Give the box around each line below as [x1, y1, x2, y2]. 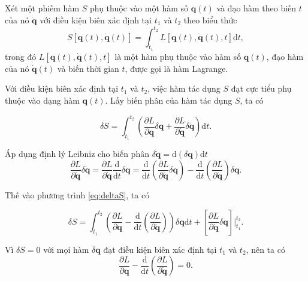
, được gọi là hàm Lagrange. [125, 62, 228, 74]
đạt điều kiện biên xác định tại [103, 243, 217, 255]
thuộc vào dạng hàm [5, 94, 80, 107]
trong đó [5, 50, 37, 62]
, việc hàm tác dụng [147, 82, 221, 95]
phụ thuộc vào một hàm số [89, 2, 189, 14]
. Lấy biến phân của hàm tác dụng [105, 94, 232, 107]
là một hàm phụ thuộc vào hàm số [114, 50, 241, 62]
